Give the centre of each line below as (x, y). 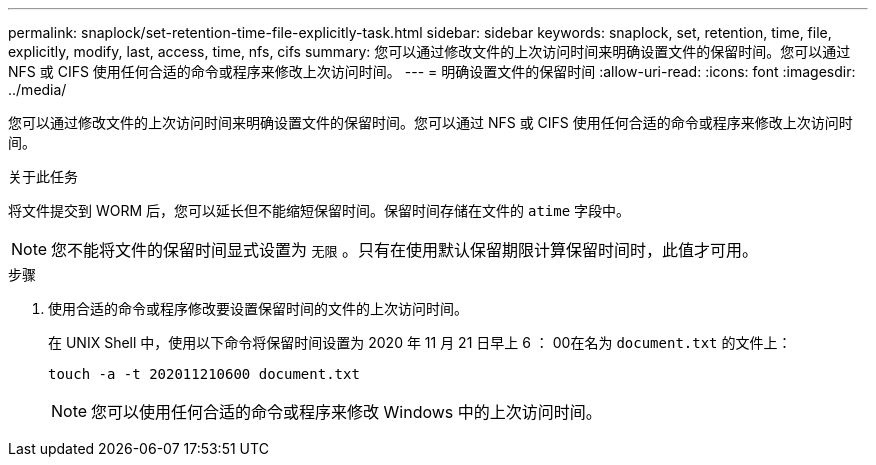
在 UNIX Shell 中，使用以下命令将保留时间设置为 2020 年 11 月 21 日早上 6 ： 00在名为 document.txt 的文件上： (420, 342)
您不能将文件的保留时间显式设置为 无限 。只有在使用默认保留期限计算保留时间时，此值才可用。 (405, 250)
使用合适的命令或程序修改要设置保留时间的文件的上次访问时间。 (258, 308)
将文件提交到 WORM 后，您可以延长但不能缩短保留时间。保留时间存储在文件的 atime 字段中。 (319, 210)
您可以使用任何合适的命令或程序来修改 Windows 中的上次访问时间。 (346, 412)
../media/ (37, 89)
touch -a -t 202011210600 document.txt (204, 374)
